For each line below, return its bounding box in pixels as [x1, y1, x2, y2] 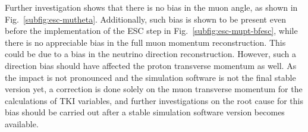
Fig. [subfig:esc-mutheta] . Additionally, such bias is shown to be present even [5, 12, 286, 25]
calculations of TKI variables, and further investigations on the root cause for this [5, 94, 303, 106]
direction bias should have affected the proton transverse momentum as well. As [5, 59, 297, 71]
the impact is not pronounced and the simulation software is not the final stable [5, 71, 296, 83]
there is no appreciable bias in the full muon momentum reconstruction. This [5, 36, 286, 48]
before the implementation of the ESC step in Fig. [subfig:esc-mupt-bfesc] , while [5, 24, 298, 37]
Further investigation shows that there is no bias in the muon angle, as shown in [5, 1, 298, 13]
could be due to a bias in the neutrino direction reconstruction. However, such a [5, 48, 297, 60]
